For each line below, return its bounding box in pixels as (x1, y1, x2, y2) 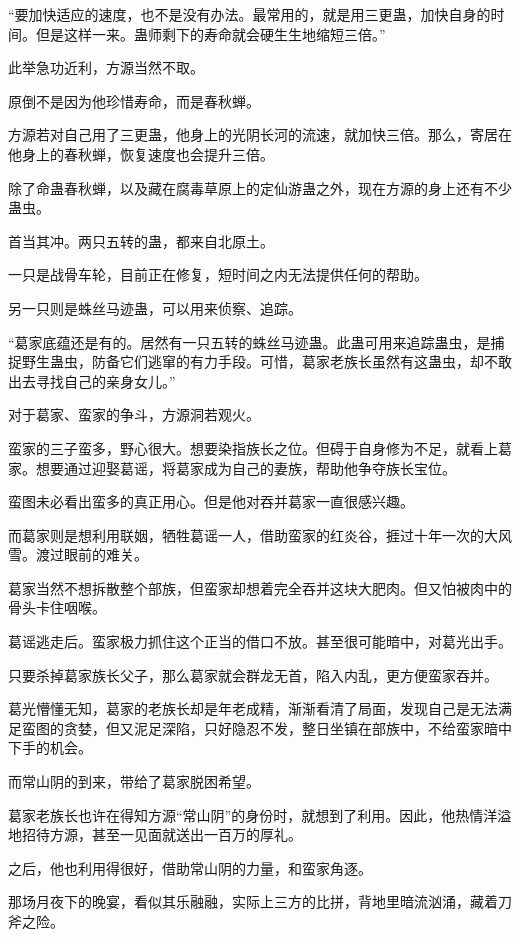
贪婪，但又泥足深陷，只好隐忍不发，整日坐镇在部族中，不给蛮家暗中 (63, 717, 512, 738)
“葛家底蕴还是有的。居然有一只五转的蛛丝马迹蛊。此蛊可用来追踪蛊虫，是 (8, 331, 491, 352)
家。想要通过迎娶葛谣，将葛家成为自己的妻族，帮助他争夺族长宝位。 (8, 457, 456, 478)
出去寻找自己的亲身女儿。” (8, 370, 176, 391)
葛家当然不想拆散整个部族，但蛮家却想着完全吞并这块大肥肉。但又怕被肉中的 (8, 577, 512, 598)
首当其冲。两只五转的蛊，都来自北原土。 (8, 230, 274, 251)
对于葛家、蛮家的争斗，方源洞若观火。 (8, 404, 260, 425)
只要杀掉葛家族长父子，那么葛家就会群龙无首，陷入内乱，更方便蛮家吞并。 (8, 664, 498, 685)
